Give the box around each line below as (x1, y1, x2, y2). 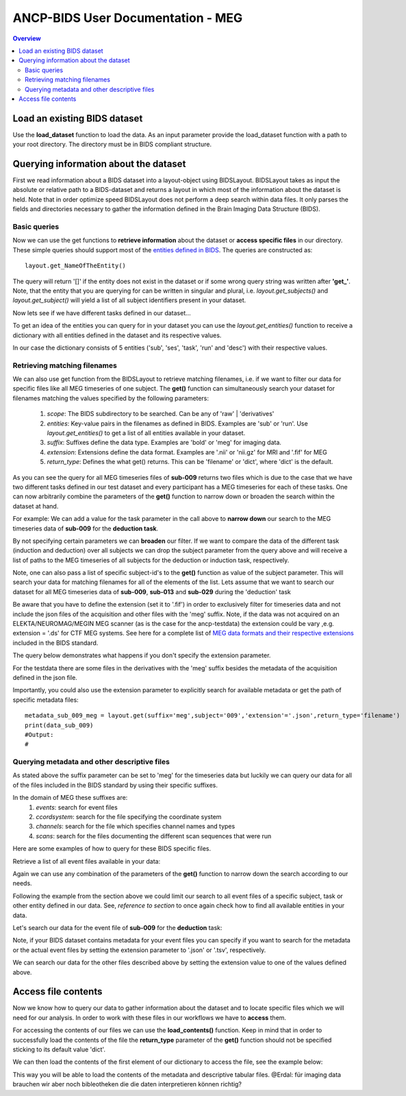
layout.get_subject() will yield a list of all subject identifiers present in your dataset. (12, 296, 246, 304)
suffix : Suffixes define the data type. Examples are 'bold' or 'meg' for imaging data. (47, 439, 282, 447)
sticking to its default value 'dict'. (12, 1045, 106, 1054)
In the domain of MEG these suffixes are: (12, 794, 128, 802)
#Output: (25, 731, 54, 738)
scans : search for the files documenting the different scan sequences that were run (36, 831, 272, 840)
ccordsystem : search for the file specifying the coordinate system (36, 813, 222, 821)
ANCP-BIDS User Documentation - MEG (12, 10, 243, 25)
